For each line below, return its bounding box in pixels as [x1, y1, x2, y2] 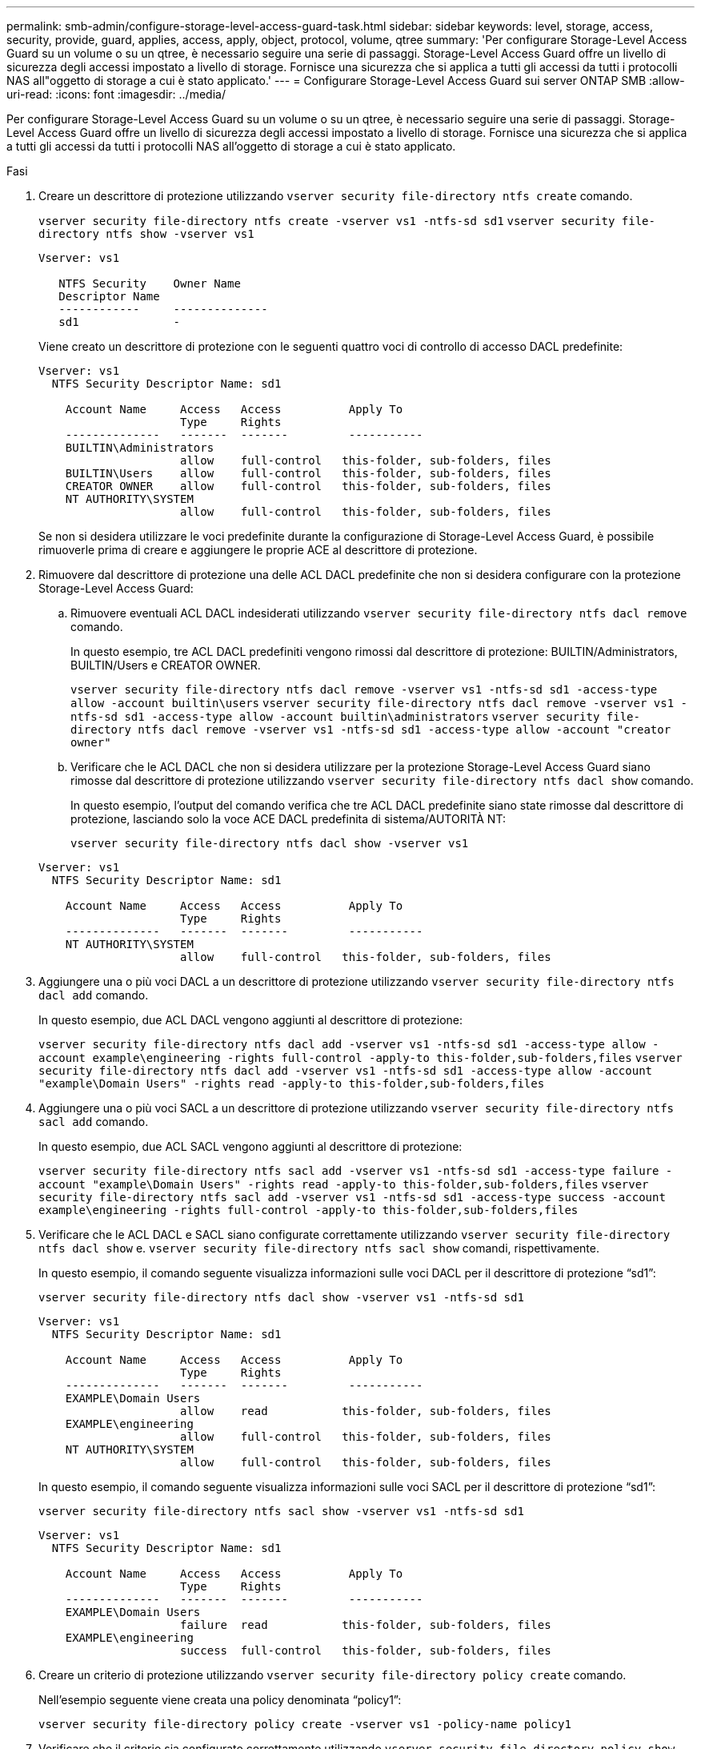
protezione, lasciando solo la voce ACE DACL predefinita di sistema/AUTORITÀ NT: [70, 812, 506, 826]
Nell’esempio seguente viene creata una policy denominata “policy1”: [38, 1693, 402, 1707]
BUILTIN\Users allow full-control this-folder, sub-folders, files [65, 467, 551, 480]
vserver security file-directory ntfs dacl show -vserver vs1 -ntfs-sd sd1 [38, 1291, 524, 1304]
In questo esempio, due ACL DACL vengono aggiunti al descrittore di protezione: [38, 1013, 463, 1027]
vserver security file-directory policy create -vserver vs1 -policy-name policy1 [38, 1718, 571, 1731]
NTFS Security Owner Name [58, 277, 241, 290]
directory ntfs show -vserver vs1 [38, 227, 254, 240]
